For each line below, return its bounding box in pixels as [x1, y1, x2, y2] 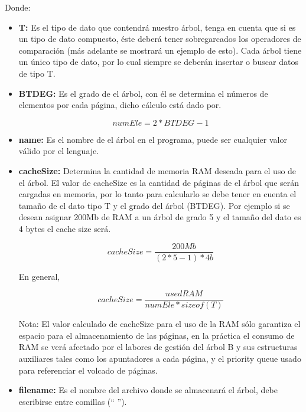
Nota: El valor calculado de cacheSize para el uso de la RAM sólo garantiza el [18, 318, 301, 330]
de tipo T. [18, 67, 56, 79]
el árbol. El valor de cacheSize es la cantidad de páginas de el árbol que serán [18, 176, 300, 188]
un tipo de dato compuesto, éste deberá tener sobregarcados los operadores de [18, 32, 301, 45]
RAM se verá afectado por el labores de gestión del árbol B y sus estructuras [18, 341, 298, 353]
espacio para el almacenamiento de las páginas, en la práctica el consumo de [18, 329, 295, 341]
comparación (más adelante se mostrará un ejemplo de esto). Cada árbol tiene [18, 44, 302, 56]
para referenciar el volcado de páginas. [18, 364, 158, 376]
